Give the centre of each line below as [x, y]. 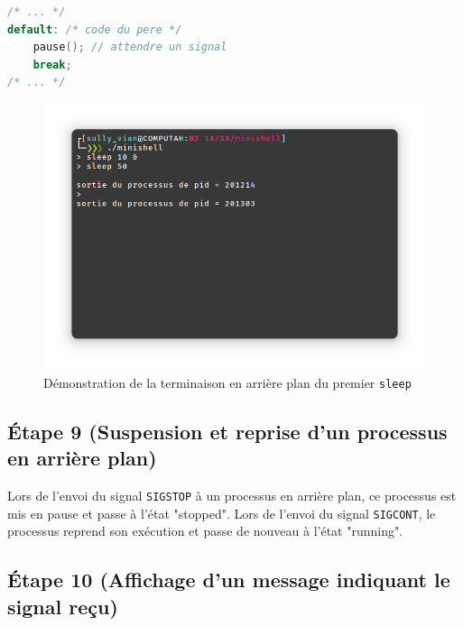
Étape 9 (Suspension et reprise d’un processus [227, 431]
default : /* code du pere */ [95, 29]
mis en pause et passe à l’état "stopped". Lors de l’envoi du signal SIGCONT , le [222, 513]
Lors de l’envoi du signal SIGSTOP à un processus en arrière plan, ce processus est [232, 495]
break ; [52, 64]
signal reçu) [63, 606]
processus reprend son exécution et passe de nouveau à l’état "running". [205, 531]
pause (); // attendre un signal [130, 47]
